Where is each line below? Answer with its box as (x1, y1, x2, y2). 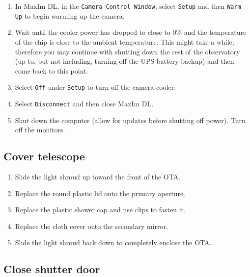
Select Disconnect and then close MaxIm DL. (15, 98, 154, 108)
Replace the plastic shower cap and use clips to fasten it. (15, 204, 186, 215)
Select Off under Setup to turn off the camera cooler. (15, 82, 176, 92)
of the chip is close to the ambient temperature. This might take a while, (15, 36, 234, 47)
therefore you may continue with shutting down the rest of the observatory (15, 46, 240, 56)
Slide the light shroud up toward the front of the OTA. (15, 171, 181, 181)
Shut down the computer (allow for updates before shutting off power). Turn (15, 115, 246, 125)
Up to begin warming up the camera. (15, 10, 125, 21)
